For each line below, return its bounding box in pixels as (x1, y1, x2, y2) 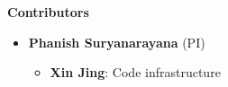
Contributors (7, 3, 89, 21)
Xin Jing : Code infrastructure (50, 63, 221, 82)
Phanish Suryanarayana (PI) (28, 32, 205, 51)
